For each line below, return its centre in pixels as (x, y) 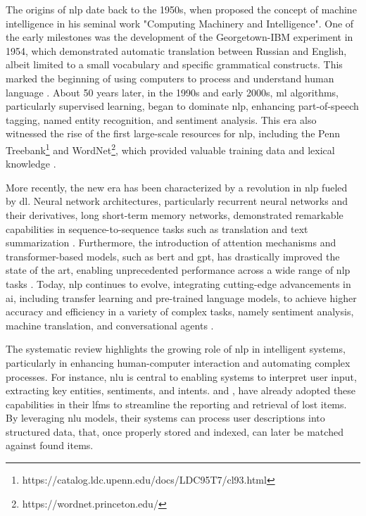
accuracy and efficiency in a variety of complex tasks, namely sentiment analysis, (180, 312)
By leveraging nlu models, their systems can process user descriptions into (165, 418)
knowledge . (31, 164)
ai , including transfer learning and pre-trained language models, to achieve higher (181, 297)
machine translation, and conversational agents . (110, 325)
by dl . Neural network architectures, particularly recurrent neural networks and (177, 201)
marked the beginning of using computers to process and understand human (170, 78)
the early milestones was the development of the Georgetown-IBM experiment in (179, 37)
